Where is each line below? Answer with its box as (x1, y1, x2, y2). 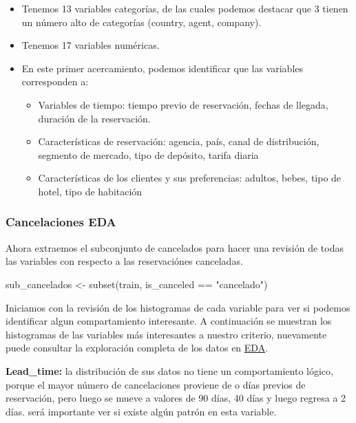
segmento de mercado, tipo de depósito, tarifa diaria (38, 147, 259, 162)
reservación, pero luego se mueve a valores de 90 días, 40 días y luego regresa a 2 (6, 391, 346, 405)
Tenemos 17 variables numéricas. (21, 38, 160, 52)
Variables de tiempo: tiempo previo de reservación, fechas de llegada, (38, 97, 328, 111)
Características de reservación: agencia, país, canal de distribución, (38, 134, 320, 149)
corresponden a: (21, 74, 89, 89)
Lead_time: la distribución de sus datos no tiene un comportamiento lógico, (6, 363, 333, 378)
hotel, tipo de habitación (38, 184, 143, 198)
